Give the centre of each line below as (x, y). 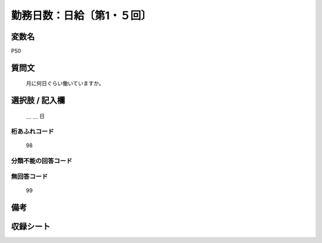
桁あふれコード (32, 131)
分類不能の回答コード (42, 161)
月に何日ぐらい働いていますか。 (65, 83)
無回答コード (30, 177)
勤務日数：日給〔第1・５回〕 (81, 15)
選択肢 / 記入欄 (38, 100)
